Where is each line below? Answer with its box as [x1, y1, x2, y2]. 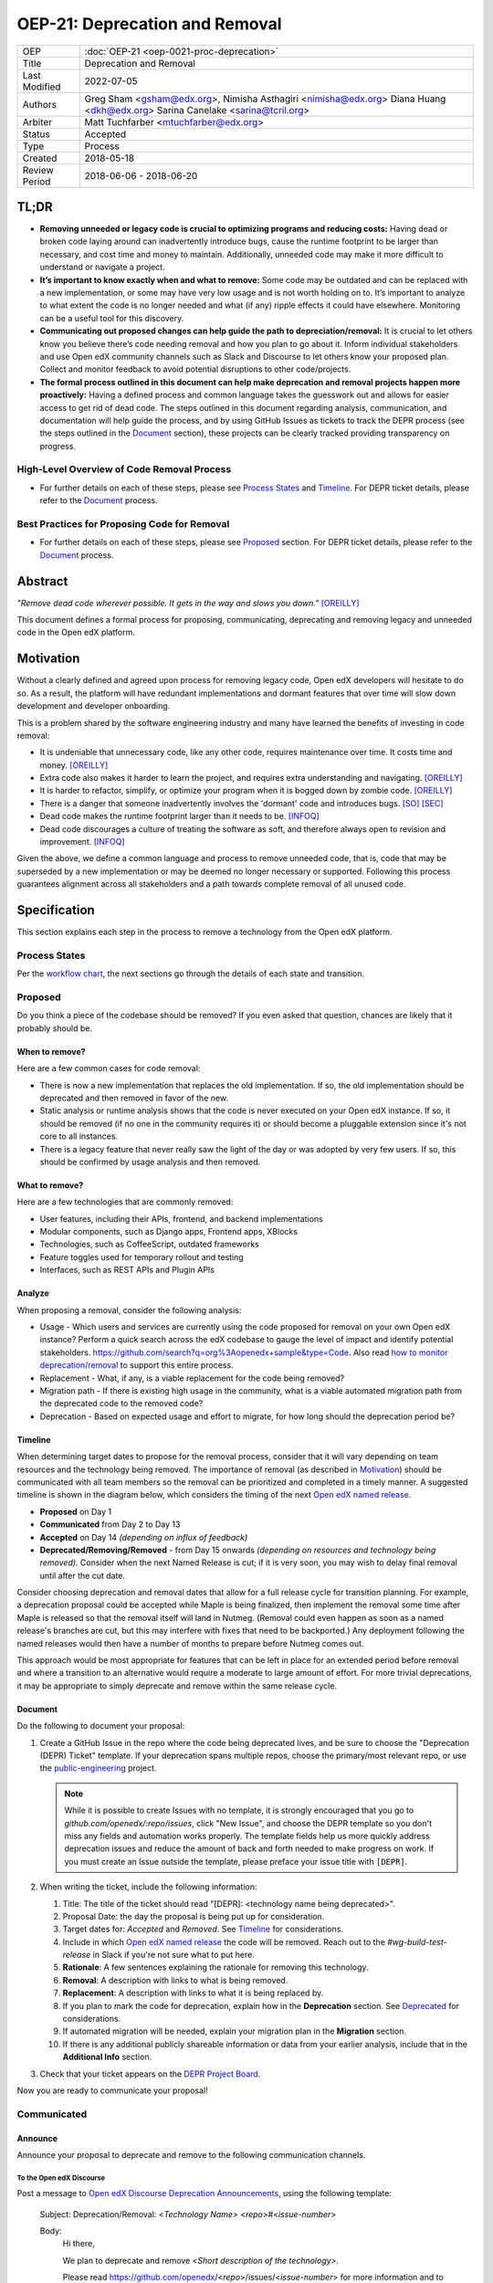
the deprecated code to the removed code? [39, 1398, 204, 1409]
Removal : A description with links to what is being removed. [62, 1974, 288, 1985]
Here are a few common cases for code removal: [16, 1063, 201, 1074]
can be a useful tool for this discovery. [39, 312, 184, 323]
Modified [22, 80, 61, 93]
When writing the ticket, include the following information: [39, 1881, 257, 1892]
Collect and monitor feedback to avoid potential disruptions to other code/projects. [39, 363, 351, 374]
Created [22, 152, 58, 164]
